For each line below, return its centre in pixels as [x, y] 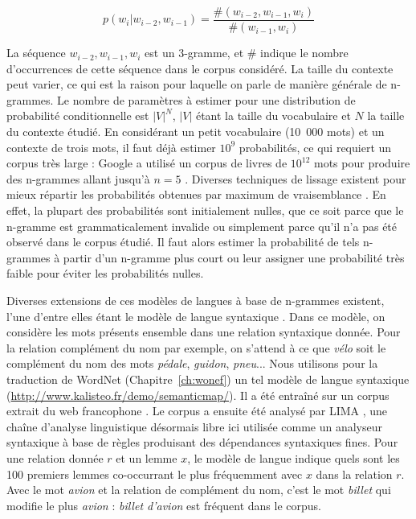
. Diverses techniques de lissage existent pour [296, 178]
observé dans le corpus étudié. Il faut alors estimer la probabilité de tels [183, 242]
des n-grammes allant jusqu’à [78, 178]
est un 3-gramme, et [194, 53]
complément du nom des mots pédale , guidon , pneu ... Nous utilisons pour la [192, 363]
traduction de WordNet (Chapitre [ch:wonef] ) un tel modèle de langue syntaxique [208, 379]
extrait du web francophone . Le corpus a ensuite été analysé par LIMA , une [197, 411]
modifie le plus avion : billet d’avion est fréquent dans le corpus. [164, 505]
